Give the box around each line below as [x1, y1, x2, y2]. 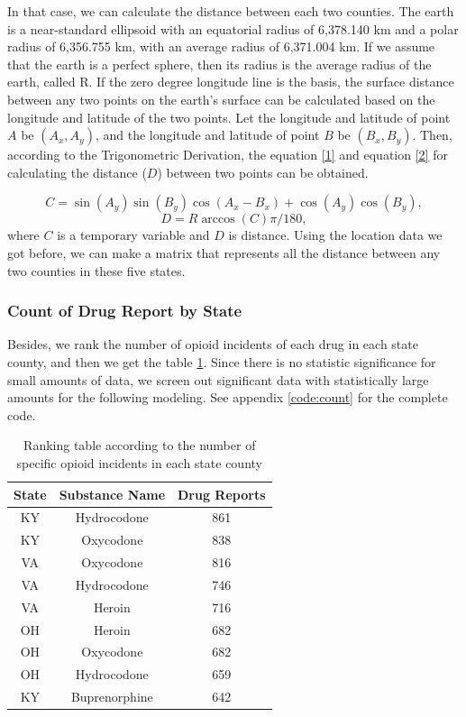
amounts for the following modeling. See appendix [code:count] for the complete [7, 388, 448, 407]
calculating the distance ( [7, 162, 147, 181]
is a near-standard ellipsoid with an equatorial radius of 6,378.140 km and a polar [7, 19, 459, 38]
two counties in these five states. [7, 261, 186, 280]
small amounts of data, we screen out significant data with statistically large [7, 370, 429, 389]
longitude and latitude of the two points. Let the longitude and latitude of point [7, 107, 451, 126]
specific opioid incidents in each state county [16, 453, 262, 472]
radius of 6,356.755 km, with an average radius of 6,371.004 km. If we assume [7, 37, 435, 56]
